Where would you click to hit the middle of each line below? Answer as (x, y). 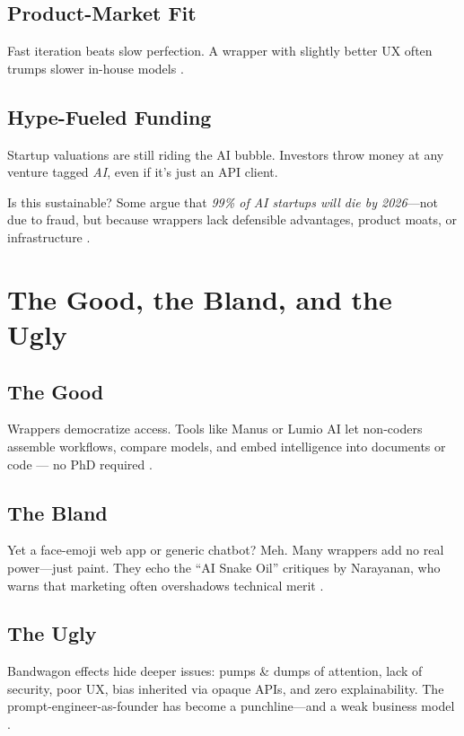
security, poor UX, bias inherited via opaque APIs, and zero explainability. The (226, 688)
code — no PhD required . (80, 464)
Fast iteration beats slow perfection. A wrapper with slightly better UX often (220, 51)
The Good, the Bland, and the (200, 298)
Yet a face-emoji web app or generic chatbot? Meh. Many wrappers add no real (226, 550)
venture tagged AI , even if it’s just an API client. (143, 172)
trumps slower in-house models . (96, 68)
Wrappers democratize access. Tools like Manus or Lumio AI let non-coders (215, 429)
